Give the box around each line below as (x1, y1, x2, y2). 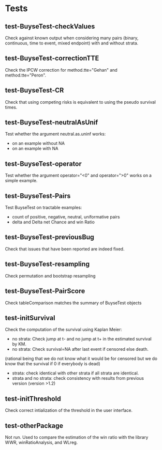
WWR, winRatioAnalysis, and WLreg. (5, 439, 78, 445)
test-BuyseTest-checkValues (5, 22, 95, 31)
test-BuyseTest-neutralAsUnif (5, 118, 98, 126)
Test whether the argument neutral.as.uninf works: (5, 131, 106, 137)
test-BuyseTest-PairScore (5, 287, 86, 295)
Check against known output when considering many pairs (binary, (5, 35, 139, 41)
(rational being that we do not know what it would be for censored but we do (5, 356, 158, 361)
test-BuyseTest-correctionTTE (5, 54, 99, 62)
